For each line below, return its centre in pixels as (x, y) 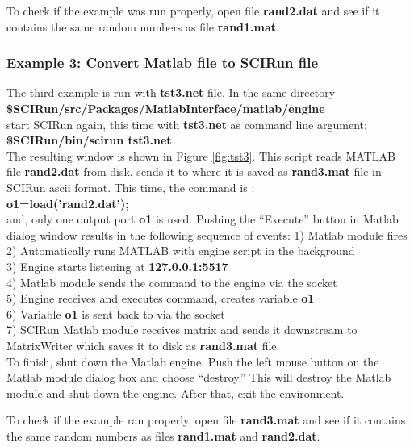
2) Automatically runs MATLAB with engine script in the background (181, 251)
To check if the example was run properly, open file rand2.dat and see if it (193, 10)
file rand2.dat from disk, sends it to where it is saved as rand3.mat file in (194, 171)
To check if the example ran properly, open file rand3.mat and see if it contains (206, 420)
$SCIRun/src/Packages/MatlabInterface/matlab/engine (166, 108)
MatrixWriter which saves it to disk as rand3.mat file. (143, 345)
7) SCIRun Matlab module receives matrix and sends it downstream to (182, 330)
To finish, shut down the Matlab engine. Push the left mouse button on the (193, 361)
